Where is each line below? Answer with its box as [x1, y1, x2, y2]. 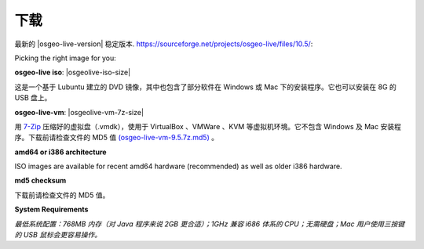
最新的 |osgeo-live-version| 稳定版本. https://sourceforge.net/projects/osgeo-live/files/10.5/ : [14, 39, 313, 49]
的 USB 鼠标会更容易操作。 [14, 230, 102, 240]
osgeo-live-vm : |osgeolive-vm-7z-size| [14, 107, 144, 117]
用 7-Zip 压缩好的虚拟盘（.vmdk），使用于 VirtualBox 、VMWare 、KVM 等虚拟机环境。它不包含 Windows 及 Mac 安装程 [14, 121, 402, 131]
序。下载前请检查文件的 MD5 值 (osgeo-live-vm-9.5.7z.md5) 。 [14, 133, 219, 143]
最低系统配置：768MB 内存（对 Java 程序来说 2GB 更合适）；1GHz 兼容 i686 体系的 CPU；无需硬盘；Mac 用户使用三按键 [14, 219, 405, 229]
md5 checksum [14, 176, 67, 186]
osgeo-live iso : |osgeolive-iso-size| [14, 67, 131, 78]
